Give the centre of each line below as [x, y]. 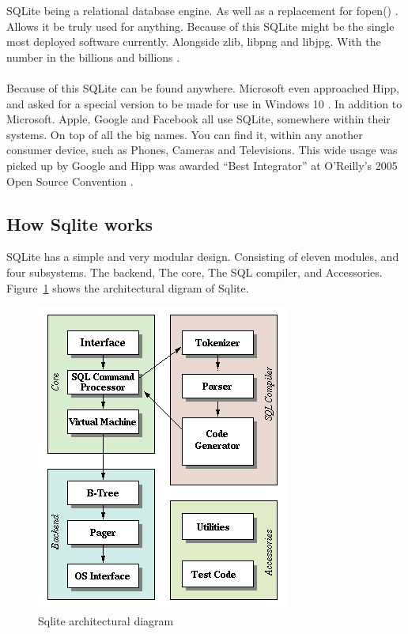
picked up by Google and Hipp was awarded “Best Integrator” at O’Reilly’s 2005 [202, 165]
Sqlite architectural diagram [106, 620]
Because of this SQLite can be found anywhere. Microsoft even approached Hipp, [203, 87]
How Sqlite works [79, 223]
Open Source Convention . [70, 181]
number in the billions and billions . [93, 57]
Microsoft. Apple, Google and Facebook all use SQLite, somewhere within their [198, 119]
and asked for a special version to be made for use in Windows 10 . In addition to [204, 103]
